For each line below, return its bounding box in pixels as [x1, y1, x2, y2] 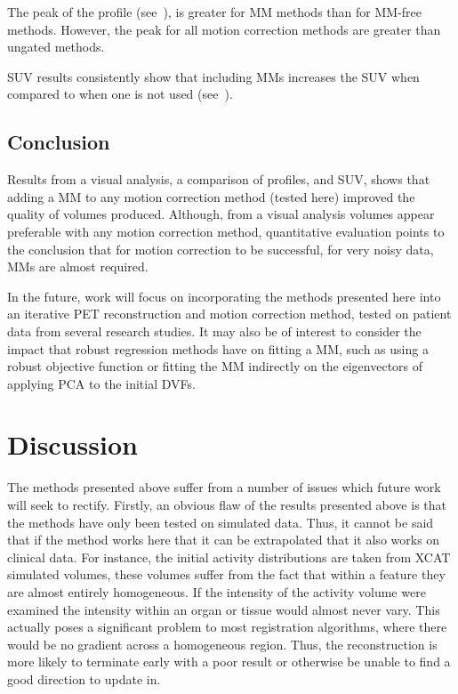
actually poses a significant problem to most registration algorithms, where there [7, 617, 447, 636]
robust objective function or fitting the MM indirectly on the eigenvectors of [7, 357, 423, 375]
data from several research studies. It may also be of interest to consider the [7, 321, 422, 340]
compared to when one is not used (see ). [7, 85, 233, 103]
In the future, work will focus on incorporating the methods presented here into [7, 286, 441, 305]
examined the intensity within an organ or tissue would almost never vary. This [7, 600, 440, 618]
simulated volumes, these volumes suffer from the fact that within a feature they [7, 565, 446, 584]
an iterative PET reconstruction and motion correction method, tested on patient [7, 304, 452, 323]
